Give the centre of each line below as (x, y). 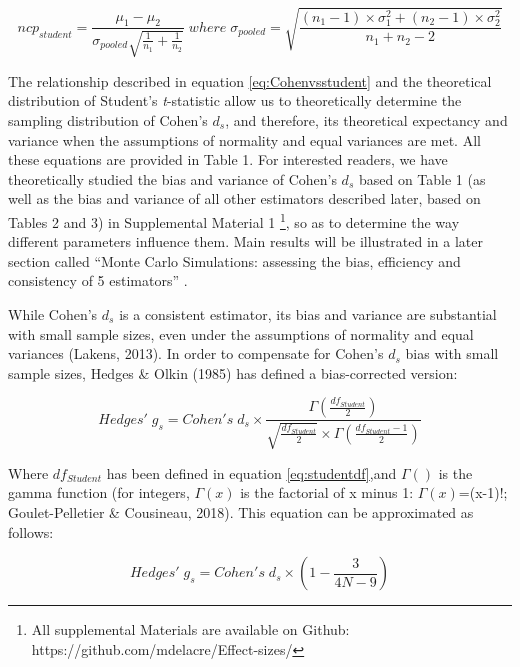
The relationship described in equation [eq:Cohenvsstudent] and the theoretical (250, 80)
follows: (31, 531)
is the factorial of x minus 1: (327, 492)
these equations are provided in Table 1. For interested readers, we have (228, 159)
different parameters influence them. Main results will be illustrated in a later (245, 241)
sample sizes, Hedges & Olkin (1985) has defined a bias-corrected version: (233, 372)
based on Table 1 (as (422, 178)
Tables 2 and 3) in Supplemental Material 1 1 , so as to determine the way (234, 220)
